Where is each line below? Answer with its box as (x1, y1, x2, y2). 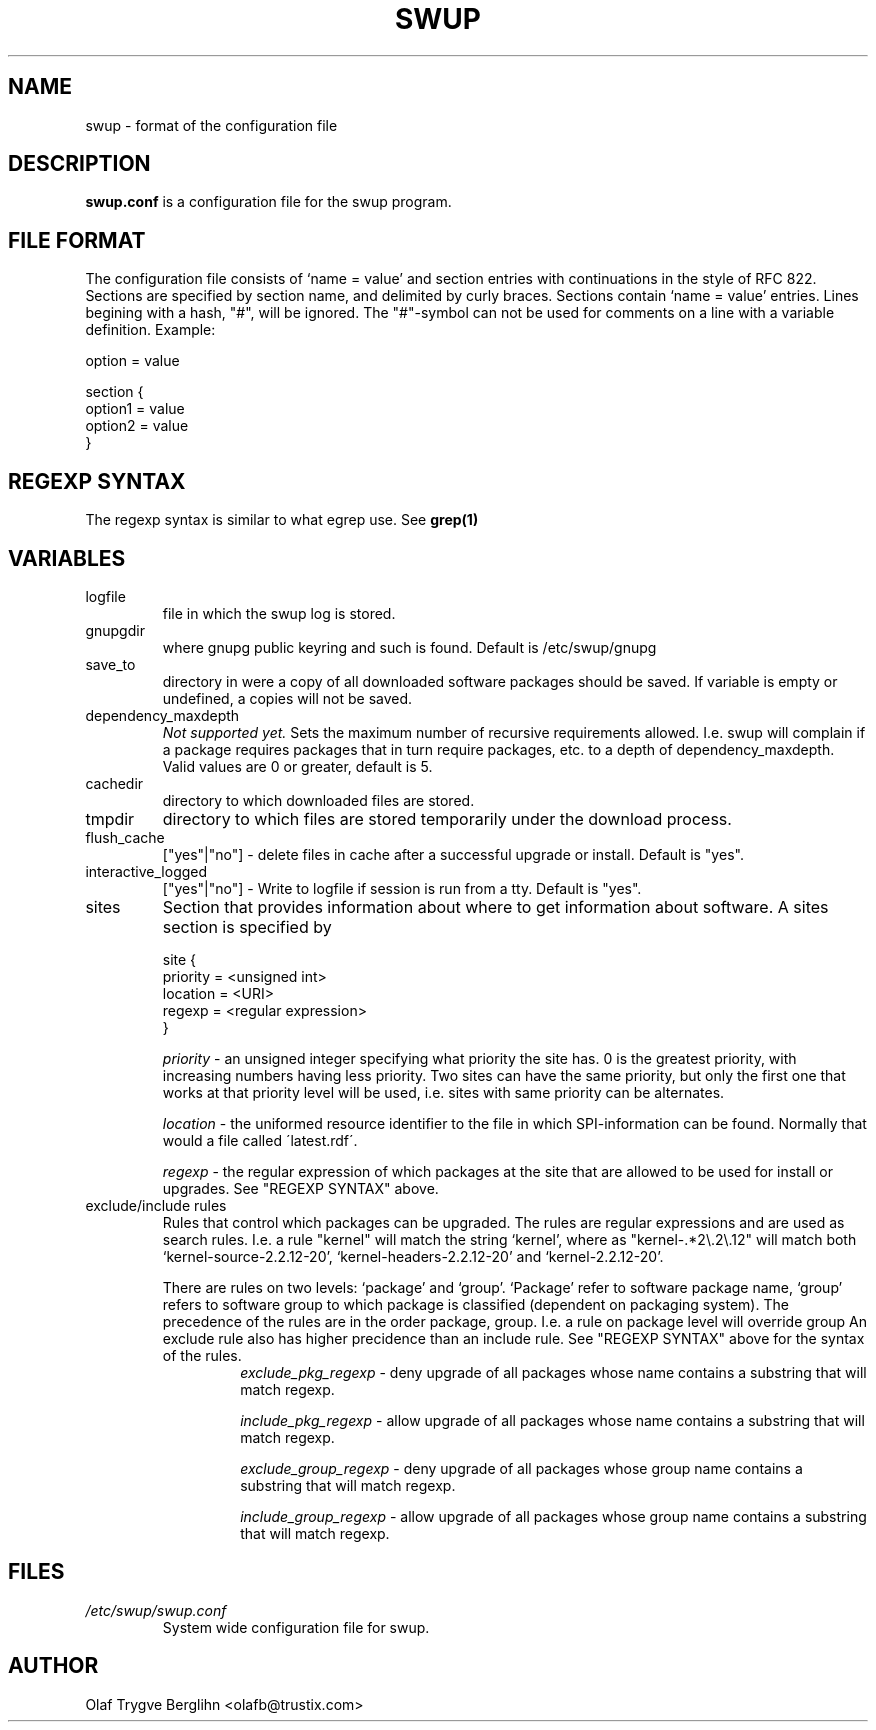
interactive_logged (85, 862, 208, 880)
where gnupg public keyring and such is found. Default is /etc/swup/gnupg (162, 638, 657, 656)
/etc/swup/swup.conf (85, 1601, 227, 1619)
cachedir (85, 774, 144, 792)
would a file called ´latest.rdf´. (162, 1131, 358, 1149)
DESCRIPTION (8, 151, 151, 177)
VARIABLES (8, 545, 126, 571)
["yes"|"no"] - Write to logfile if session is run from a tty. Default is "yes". (162, 879, 642, 897)
